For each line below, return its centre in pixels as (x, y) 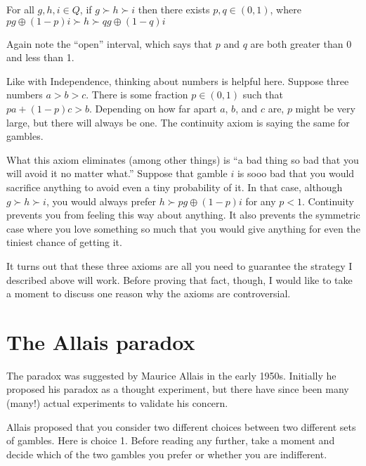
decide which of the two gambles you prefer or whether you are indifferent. (167, 454)
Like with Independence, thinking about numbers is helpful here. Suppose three (178, 80)
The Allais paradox (101, 341)
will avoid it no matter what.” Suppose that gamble (117, 173)
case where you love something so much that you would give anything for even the (183, 228)
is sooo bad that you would (296, 173)
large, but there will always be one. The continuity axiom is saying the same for (178, 122)
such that (263, 95)
